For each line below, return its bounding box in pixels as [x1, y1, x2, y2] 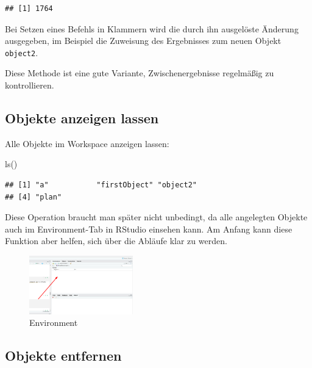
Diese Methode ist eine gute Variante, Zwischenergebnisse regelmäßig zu [5, 67, 274, 79]
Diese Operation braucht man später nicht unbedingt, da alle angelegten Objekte [5, 211, 308, 223]
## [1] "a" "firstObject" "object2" [5, 181, 197, 190]
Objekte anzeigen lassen [5, 109, 159, 128]
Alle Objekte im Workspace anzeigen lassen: [5, 137, 169, 150]
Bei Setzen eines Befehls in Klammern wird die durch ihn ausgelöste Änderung [5, 22, 299, 35]
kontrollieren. [5, 79, 54, 92]
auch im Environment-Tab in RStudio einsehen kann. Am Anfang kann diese [5, 222, 292, 235]
